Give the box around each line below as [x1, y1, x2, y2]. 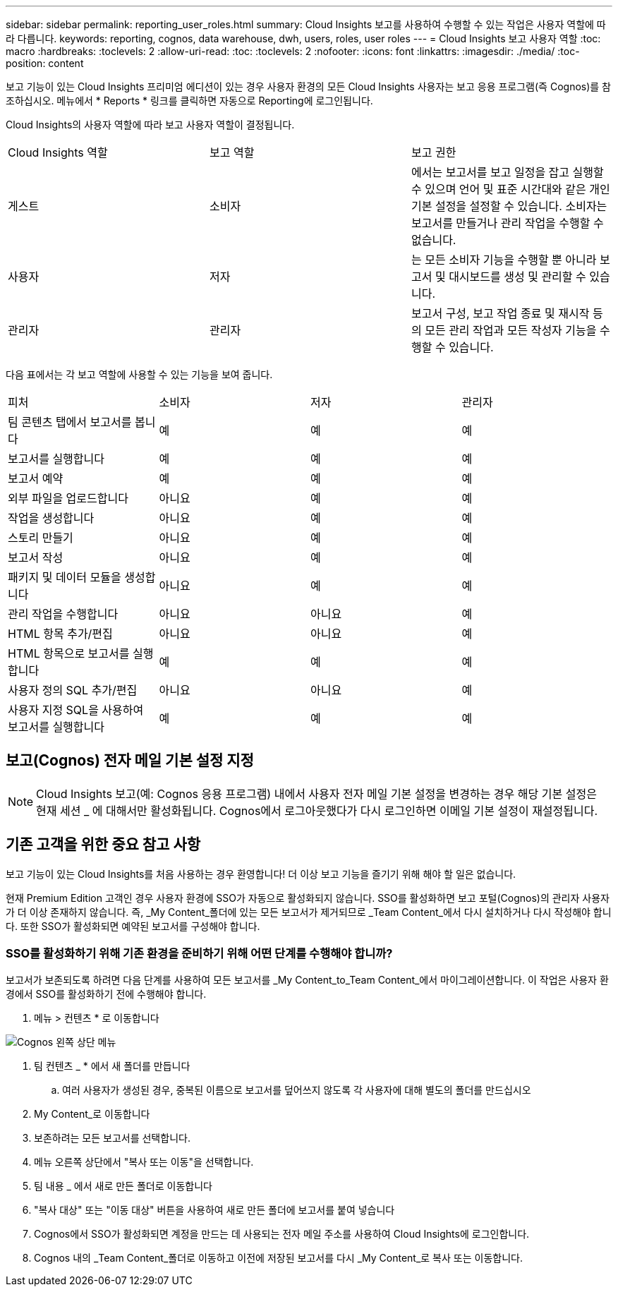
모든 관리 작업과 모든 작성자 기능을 [425, 323, 597, 337]
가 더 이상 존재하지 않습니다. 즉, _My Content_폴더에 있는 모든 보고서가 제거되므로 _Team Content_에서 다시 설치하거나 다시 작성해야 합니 [6, 905, 612, 918]
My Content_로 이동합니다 [34, 1108, 150, 1121]
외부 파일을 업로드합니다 [8, 491, 128, 505]
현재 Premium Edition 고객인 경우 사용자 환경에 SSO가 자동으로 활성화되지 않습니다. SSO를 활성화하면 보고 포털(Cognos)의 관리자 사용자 [6, 891, 610, 904]
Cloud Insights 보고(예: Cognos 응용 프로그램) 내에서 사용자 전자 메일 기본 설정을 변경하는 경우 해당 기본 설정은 [36, 786, 597, 801]
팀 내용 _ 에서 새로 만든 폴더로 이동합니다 [34, 1180, 212, 1193]
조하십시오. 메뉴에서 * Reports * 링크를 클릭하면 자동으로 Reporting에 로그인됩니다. [6, 95, 373, 107]
